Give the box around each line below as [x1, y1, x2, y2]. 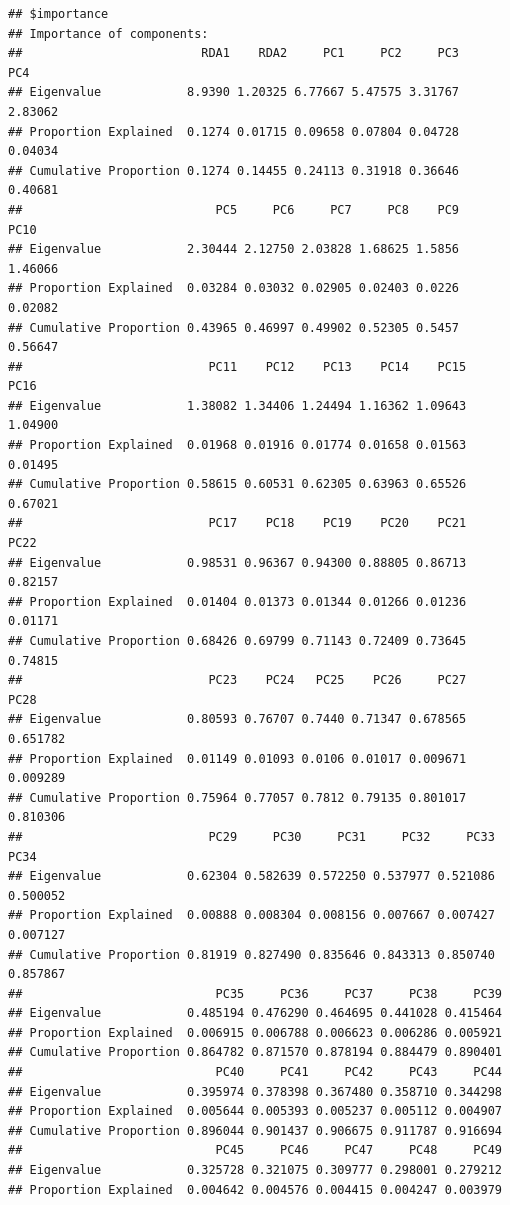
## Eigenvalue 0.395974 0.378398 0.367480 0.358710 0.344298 [8, 1084, 502, 1099]
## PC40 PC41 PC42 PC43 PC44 [8, 1065, 502, 1080]
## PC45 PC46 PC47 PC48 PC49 [8, 1143, 502, 1158]
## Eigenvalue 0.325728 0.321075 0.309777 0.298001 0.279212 [8, 1163, 502, 1178]
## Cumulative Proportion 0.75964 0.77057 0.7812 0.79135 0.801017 [8, 790, 467, 805]
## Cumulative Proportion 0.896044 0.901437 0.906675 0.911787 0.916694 [8, 1123, 502, 1138]
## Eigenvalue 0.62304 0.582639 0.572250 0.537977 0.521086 [8, 869, 495, 884]
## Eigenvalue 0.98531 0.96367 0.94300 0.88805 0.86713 [8, 555, 467, 570]
